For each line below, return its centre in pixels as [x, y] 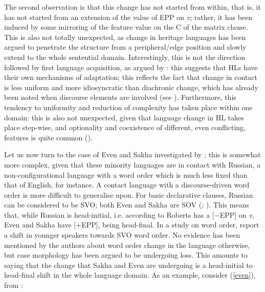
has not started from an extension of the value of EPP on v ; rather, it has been [128, 17]
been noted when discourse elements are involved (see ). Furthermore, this [120, 97]
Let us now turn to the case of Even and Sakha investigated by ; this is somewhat [132, 154]
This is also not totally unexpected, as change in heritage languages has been [125, 37]
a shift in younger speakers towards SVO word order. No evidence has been [122, 235]
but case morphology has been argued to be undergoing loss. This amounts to [126, 255]
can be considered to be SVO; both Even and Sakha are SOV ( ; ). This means [127, 205]
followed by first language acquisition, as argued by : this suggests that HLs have [131, 67]
